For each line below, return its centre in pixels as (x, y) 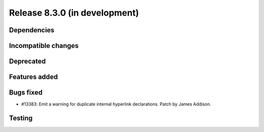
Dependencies (32, 30)
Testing (21, 118)
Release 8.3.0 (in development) (74, 13)
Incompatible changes (44, 46)
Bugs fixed (26, 93)
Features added (33, 77)
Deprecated (27, 61)
